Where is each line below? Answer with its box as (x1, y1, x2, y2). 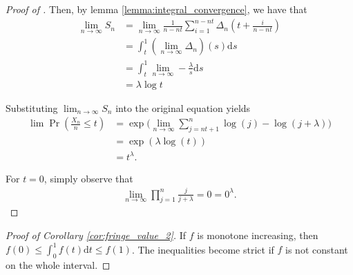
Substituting (6, 100, 58, 115)
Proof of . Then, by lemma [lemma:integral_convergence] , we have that (6, 2, 307, 16)
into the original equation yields (115, 100, 251, 115)
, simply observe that (44, 171, 133, 185)
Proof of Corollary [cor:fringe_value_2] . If (6, 228, 187, 243)
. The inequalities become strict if (131, 242, 274, 256)
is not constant (285, 242, 348, 256)
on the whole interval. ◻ (6, 257, 111, 272)
